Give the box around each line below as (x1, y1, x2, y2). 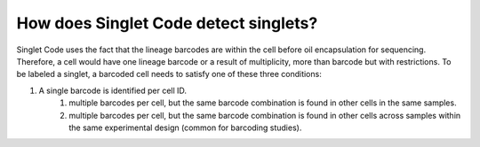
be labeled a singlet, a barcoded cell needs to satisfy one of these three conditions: (16, 69, 322, 80)
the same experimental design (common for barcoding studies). (68, 122, 302, 133)
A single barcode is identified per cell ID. (38, 85, 187, 96)
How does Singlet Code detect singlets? (16, 13, 318, 33)
